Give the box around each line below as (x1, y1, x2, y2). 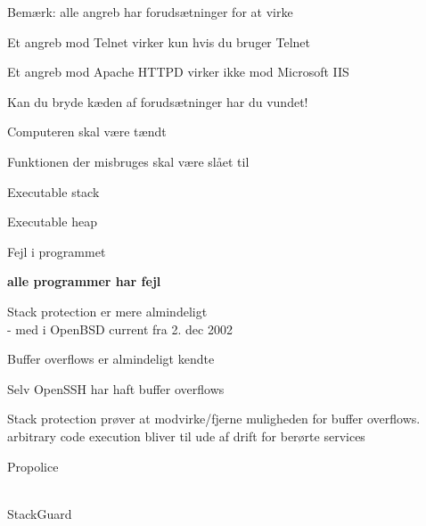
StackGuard (7, 504, 72, 522)
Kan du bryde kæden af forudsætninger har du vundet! (7, 92, 308, 111)
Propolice (7, 456, 59, 475)
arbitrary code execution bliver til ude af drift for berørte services (7, 426, 365, 445)
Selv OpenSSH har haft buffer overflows (7, 379, 225, 398)
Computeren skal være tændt (7, 122, 167, 141)
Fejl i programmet (7, 242, 106, 260)
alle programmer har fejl (7, 272, 161, 291)
